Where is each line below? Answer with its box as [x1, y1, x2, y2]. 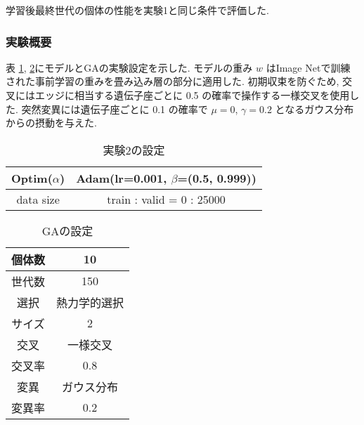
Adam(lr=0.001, [76, 169, 167, 186]
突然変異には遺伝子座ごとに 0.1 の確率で [21, 101, 208, 116]
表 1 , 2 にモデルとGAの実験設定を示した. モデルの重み [6, 60, 253, 74]
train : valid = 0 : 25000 [107, 190, 226, 207]
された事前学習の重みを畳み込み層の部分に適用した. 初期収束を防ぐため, [6, 74, 339, 89]
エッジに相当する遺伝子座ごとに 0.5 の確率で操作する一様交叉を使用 [34, 88, 350, 102]
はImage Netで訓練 [266, 60, 351, 74]
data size [16, 190, 60, 207]
